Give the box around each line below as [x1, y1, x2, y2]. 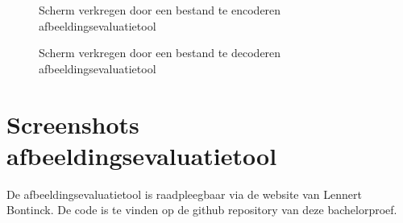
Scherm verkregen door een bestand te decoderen [39, 44, 281, 61]
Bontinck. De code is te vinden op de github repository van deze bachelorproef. [6, 201, 397, 218]
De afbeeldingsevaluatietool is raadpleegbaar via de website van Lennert [6, 185, 362, 202]
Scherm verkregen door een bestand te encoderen [39, 2, 281, 18]
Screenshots [6, 107, 139, 140]
